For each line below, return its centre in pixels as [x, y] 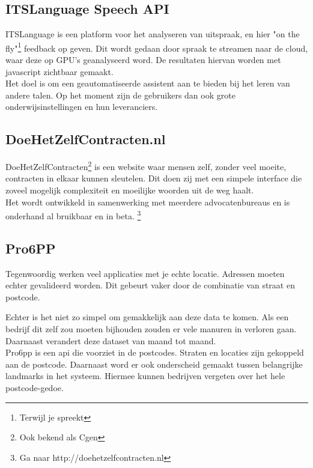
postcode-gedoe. [35, 388]
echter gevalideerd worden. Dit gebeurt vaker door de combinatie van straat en [150, 285]
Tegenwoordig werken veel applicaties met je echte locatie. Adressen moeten [145, 273]
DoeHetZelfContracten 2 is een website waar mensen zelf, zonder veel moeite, [146, 166]
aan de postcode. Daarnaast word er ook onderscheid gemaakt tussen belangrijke [154, 364]
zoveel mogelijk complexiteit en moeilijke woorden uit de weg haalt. [130, 190]
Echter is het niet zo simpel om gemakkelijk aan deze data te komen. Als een [147, 317]
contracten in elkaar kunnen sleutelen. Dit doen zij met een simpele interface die [154, 178]
